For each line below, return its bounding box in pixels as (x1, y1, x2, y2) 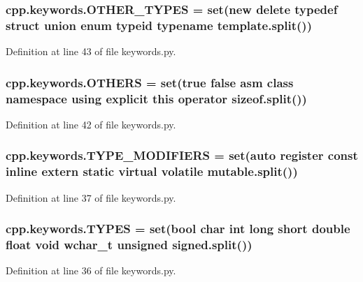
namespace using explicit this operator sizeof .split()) (6, 89, 307, 107)
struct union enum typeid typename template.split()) (6, 16, 312, 34)
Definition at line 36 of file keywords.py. (6, 263, 176, 278)
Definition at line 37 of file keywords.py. (6, 190, 176, 205)
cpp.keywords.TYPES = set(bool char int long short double (6, 220, 350, 237)
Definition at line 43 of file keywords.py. (6, 44, 176, 59)
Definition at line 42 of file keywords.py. (6, 117, 176, 131)
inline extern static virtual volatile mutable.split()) (6, 163, 298, 180)
